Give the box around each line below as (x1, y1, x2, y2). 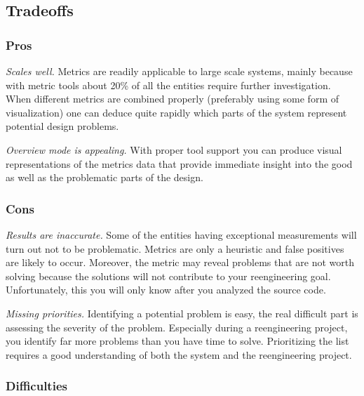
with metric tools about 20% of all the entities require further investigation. (6, 77, 331, 92)
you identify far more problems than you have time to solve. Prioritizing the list (6, 334, 349, 348)
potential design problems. (6, 119, 119, 133)
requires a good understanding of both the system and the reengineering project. (6, 347, 352, 362)
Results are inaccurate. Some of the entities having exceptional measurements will (6, 227, 357, 242)
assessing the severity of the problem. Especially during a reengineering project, (6, 319, 348, 334)
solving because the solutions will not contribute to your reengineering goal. (6, 268, 331, 283)
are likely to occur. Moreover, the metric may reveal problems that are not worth (6, 255, 354, 270)
